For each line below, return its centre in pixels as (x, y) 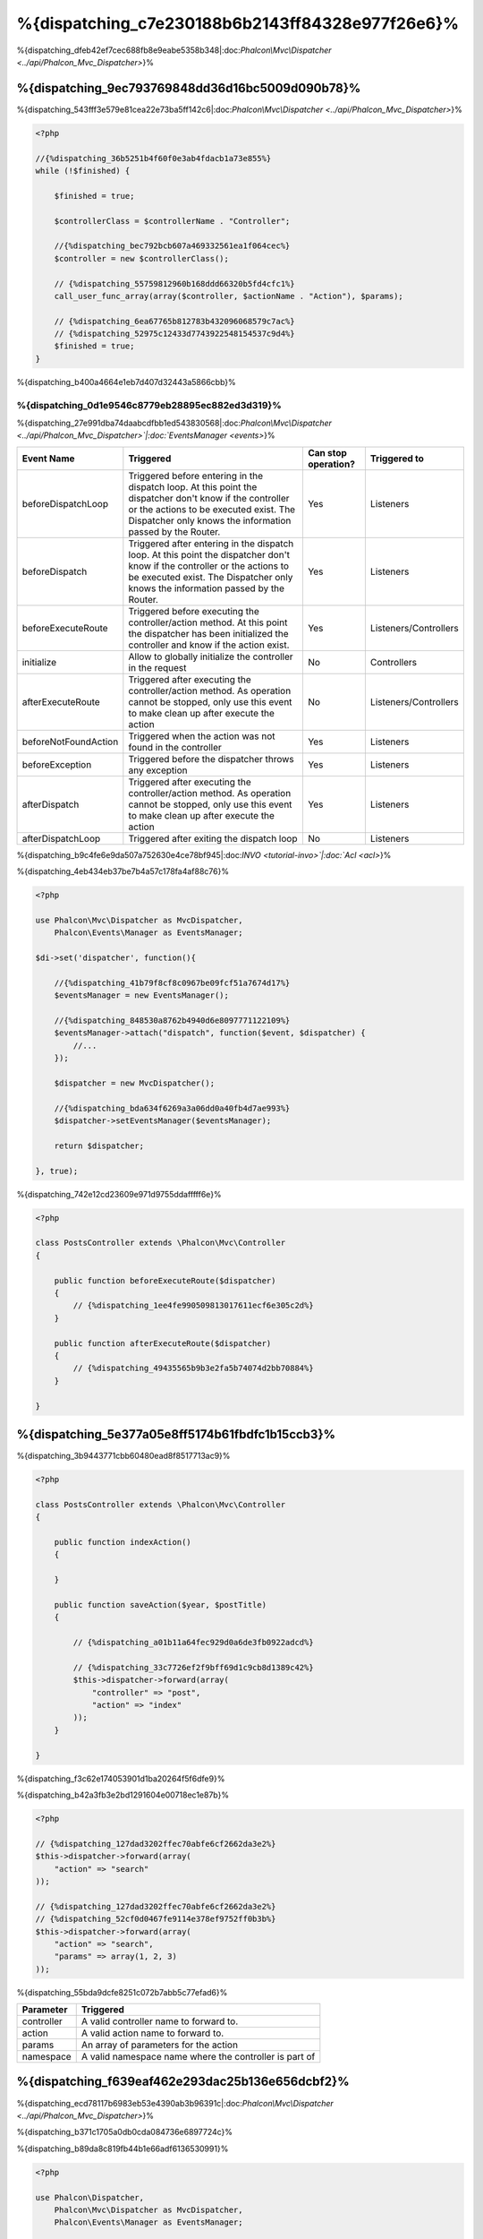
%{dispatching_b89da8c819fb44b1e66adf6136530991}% (123, 2149)
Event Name (48, 459)
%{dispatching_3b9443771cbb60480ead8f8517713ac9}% (123, 1456)
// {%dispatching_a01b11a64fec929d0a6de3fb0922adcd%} (193, 1643)
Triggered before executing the (194, 611)
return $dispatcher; (99, 1145)
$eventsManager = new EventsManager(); (142, 995)
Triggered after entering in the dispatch (211, 544)
